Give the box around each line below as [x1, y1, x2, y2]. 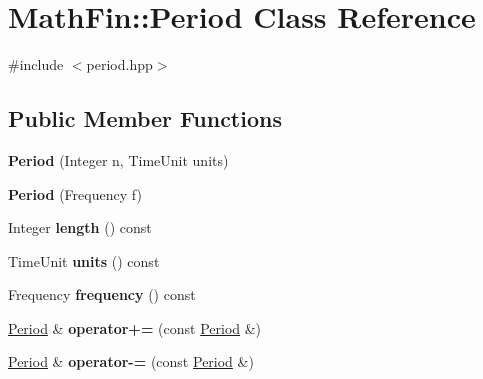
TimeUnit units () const [8, 250, 160, 271]
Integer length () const [8, 217, 152, 238]
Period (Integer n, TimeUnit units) [8, 149, 229, 170]
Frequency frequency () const [8, 284, 196, 305]
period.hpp [86, 54, 153, 75]
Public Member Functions [8, 103, 282, 134]
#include [8, 54, 64, 75]
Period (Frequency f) [8, 183, 142, 204]
